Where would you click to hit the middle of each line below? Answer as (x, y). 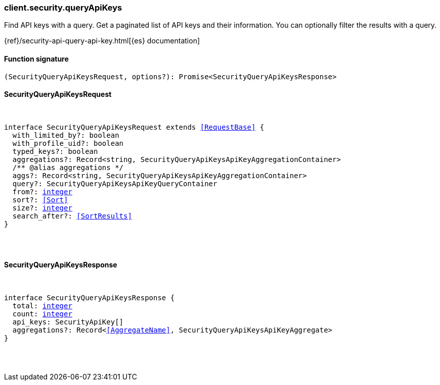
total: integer (42, 306)
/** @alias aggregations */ (68, 167)
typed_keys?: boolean (55, 151)
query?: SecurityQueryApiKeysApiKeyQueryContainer (115, 183)
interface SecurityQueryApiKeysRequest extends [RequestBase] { (134, 127)
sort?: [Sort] (40, 200)
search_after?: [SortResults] (72, 216)
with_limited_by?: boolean (66, 135)
